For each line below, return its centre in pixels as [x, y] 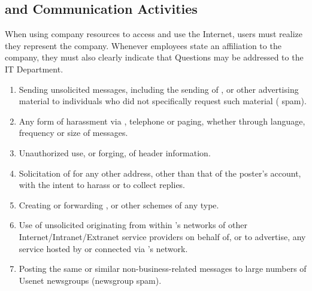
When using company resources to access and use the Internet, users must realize [154, 34]
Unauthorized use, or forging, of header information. [115, 152]
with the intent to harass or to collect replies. [102, 185]
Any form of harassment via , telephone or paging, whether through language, [162, 121]
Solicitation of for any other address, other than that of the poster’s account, [160, 173]
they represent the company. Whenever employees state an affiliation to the [143, 45]
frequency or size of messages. [73, 133]
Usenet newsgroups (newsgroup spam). [90, 280]
